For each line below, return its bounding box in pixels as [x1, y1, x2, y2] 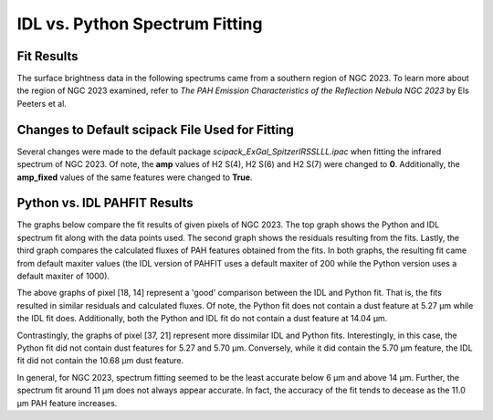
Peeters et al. [16, 98, 68, 109]
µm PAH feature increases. [16, 397, 118, 408]
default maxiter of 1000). [16, 270, 110, 281]
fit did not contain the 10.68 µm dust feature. [16, 355, 184, 366]
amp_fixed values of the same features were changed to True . [16, 172, 253, 183]
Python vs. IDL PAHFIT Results [16, 195, 194, 211]
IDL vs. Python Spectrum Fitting [16, 14, 263, 34]
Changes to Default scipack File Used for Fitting [16, 121, 294, 137]
